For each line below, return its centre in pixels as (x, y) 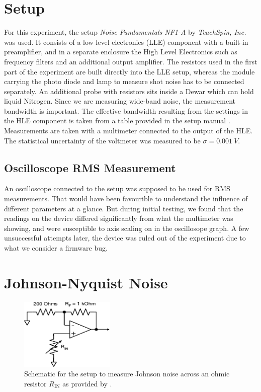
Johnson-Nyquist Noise (86, 282)
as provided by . (87, 383)
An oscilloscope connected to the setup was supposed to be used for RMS (117, 188)
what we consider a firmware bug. (56, 248)
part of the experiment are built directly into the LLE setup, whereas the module (129, 71)
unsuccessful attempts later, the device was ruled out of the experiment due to (125, 238)
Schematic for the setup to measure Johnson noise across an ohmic (127, 374)
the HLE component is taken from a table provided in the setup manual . (117, 121)
